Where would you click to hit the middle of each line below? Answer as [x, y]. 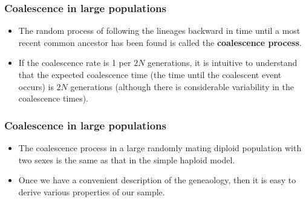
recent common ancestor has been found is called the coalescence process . [160, 42]
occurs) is [36, 86]
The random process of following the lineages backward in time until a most [159, 31]
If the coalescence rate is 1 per [75, 63]
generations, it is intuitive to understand [223, 63]
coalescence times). [54, 98]
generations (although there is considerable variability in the [182, 86]
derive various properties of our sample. [92, 191]
